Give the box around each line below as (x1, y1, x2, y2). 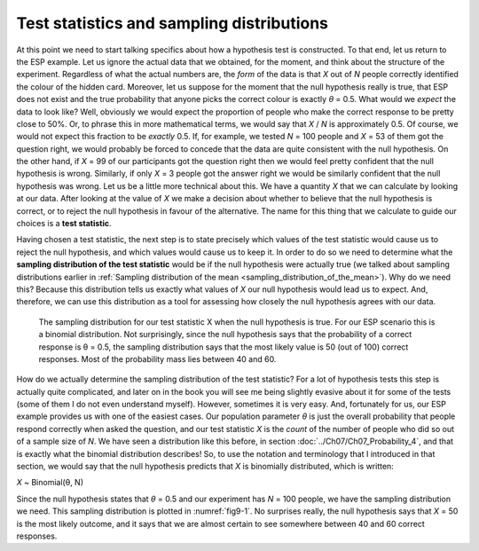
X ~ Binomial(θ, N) (16, 477, 84, 488)
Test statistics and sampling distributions (16, 13, 328, 33)
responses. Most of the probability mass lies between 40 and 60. (38, 353, 277, 364)
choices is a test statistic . (16, 218, 112, 229)
